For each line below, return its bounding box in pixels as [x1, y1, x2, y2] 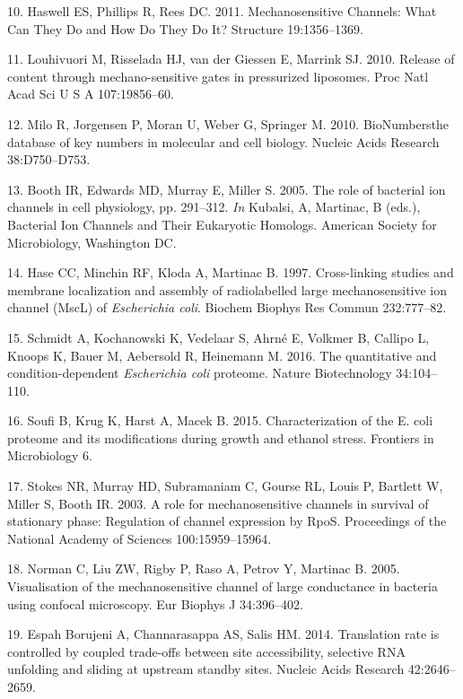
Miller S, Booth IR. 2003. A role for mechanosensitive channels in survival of [7, 494, 429, 512]
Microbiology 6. [7, 446, 92, 465]
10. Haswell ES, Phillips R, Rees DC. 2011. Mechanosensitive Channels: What [7, 2, 437, 20]
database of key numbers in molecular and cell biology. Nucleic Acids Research [7, 132, 440, 151]
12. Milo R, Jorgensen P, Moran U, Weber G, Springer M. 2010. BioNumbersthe [7, 114, 450, 133]
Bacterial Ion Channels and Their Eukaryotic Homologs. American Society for [7, 214, 437, 233]
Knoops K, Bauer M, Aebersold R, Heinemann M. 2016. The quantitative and [7, 345, 437, 364]
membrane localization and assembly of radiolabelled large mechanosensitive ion [7, 280, 448, 299]
